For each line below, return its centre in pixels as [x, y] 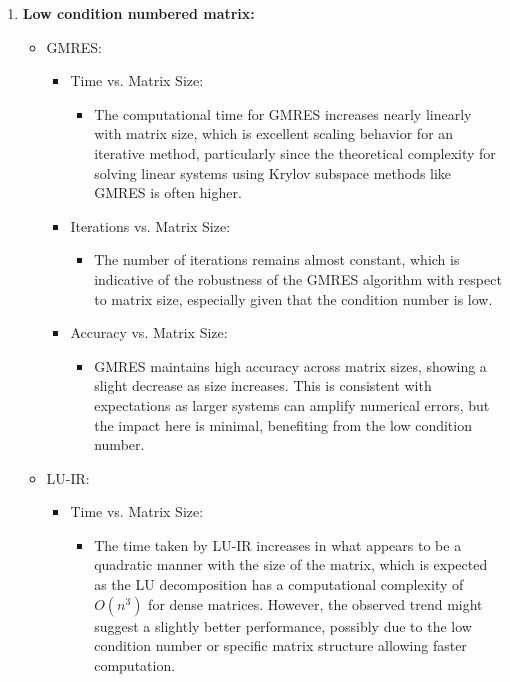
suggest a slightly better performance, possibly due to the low [283, 625]
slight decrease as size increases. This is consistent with [263, 385]
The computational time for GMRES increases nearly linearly [283, 113]
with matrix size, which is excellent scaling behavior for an [274, 133]
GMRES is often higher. [168, 192]
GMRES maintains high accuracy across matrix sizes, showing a [290, 365]
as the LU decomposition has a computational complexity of [279, 584]
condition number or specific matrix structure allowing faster [280, 645]
